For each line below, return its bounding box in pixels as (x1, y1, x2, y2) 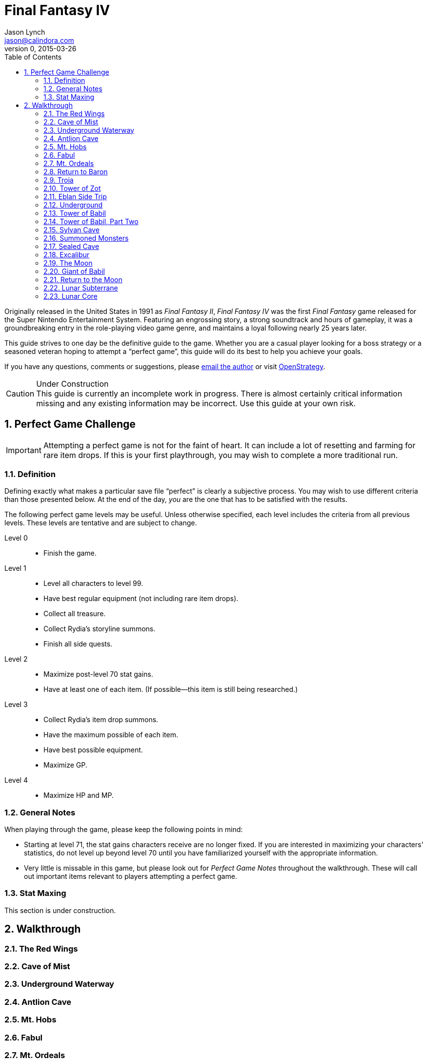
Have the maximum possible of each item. (43, 730, 178, 739)
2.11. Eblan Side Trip (43, 192, 107, 201)
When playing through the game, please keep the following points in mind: (4, 825, 243, 834)
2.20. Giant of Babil (43, 267, 105, 275)
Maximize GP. (43, 761, 87, 770)
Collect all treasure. (43, 609, 106, 618)
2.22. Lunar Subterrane (43, 283, 118, 292)
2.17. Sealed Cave (43, 242, 100, 250)
